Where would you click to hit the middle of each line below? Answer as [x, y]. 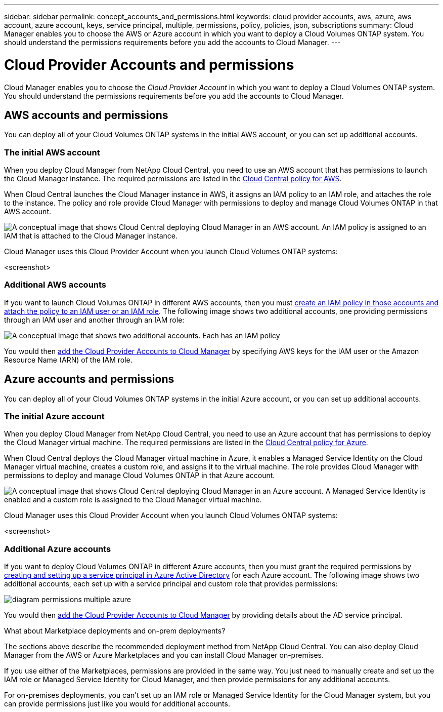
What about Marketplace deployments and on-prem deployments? [115, 631]
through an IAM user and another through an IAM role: [94, 320]
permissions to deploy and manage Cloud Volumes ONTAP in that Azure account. [140, 476]
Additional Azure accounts [58, 549]
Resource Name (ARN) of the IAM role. [68, 360]
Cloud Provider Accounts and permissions [149, 65]
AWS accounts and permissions [86, 115]
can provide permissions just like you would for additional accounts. [117, 704]
